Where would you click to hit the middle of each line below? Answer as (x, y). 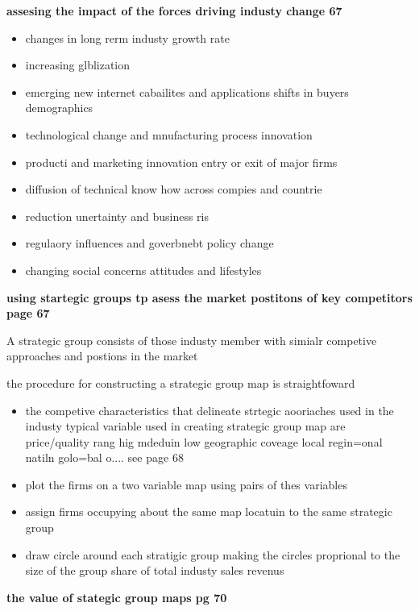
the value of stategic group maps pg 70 (117, 597)
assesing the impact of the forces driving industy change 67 (174, 10)
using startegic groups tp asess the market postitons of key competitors (209, 297)
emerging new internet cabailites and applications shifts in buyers (187, 91)
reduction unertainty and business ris (117, 216)
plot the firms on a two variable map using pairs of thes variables (186, 484)
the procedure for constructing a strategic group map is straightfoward (181, 382)
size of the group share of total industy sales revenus (155, 570)
